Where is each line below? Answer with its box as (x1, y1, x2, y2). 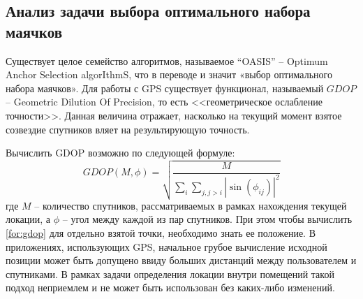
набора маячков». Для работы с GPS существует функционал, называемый (6, 80, 324, 95)
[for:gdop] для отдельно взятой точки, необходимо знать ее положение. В (6, 226, 316, 240)
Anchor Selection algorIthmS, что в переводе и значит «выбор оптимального (6, 67, 332, 82)
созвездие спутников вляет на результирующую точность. (6, 122, 250, 136)
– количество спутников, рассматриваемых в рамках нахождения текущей (34, 198, 347, 212)
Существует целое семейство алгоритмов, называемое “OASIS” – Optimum (6, 53, 328, 68)
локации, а (6, 212, 51, 226)
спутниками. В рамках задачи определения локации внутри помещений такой (6, 266, 334, 281)
